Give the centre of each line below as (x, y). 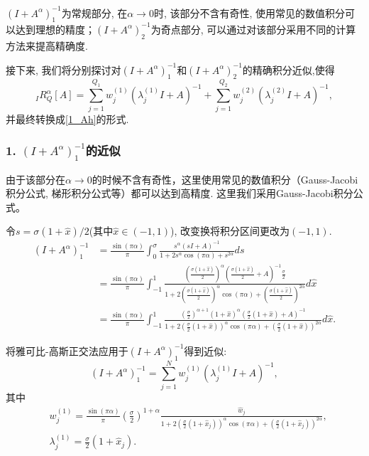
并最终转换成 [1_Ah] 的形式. (67, 118)
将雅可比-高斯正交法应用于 (67, 350)
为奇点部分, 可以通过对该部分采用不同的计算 (253, 29)
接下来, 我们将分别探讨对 (64, 69)
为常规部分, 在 (94, 12)
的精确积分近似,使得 (288, 69)
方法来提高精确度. (47, 45)
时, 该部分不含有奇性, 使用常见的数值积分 (249, 12)
